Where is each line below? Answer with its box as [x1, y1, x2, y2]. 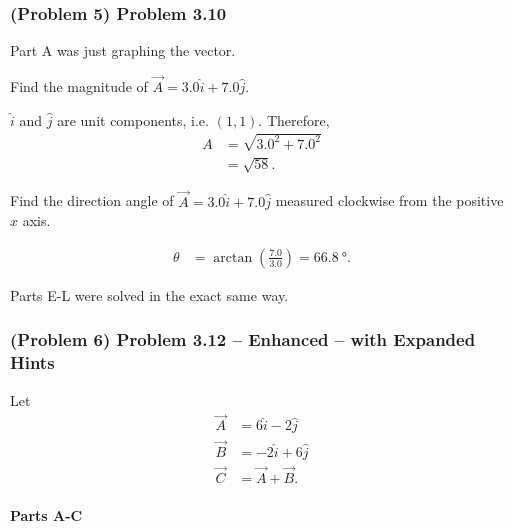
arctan [213, 250, 253, 265]
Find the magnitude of [10, 76, 148, 97]
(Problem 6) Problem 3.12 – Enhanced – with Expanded [10, 327, 476, 352]
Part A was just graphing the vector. [10, 40, 236, 61]
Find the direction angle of [10, 190, 174, 211]
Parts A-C [10, 505, 83, 526]
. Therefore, [258, 109, 330, 130]
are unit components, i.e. [57, 109, 209, 130]
